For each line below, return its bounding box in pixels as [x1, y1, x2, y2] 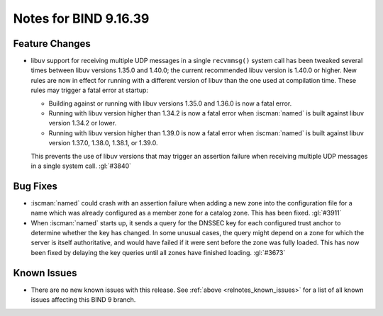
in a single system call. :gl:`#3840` [30, 162, 131, 170]
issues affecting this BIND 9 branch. [30, 295, 136, 304]
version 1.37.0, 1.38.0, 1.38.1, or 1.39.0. [48, 139, 159, 147]
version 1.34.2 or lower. [48, 119, 117, 128]
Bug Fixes [13, 180, 58, 192]
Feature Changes [13, 38, 91, 50]
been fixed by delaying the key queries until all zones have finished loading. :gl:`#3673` [30, 248, 286, 256]
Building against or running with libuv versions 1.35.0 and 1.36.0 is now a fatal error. [48, 99, 292, 108]
